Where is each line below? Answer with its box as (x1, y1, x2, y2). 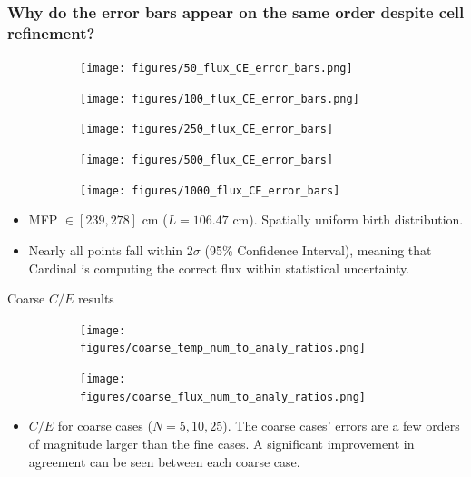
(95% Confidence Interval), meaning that (204, 241, 432, 260)
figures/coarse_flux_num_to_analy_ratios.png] (80, 390, 366, 403)
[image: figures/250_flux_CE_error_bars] (80, 123, 334, 136)
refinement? (7, 21, 95, 44)
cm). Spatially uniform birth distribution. (232, 210, 464, 229)
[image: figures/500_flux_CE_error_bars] (80, 154, 334, 167)
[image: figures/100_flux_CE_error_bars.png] (80, 92, 359, 105)
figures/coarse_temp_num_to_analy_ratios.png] (80, 342, 366, 355)
